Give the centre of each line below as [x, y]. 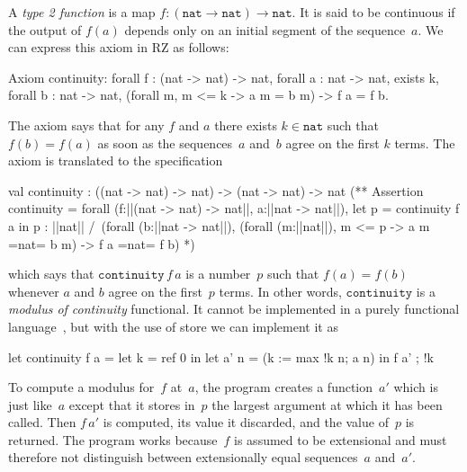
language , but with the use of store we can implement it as [173, 326]
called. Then [42, 422]
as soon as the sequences [165, 142]
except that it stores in [132, 404]
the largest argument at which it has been [327, 404]
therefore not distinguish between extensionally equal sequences [183, 457]
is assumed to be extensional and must [341, 439]
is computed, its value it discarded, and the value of [246, 422]
